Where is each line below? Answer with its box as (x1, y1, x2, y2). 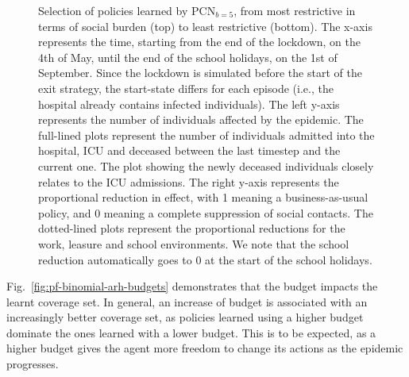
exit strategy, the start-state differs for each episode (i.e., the (38, 79, 334, 96)
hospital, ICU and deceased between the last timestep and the (38, 142, 341, 159)
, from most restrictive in (233, 2, 356, 18)
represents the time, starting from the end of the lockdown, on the (38, 33, 361, 50)
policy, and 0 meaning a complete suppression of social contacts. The (38, 204, 373, 221)
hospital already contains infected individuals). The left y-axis (38, 95, 340, 112)
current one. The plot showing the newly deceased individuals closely (38, 157, 374, 174)
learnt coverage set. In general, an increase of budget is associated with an (6, 293, 368, 310)
